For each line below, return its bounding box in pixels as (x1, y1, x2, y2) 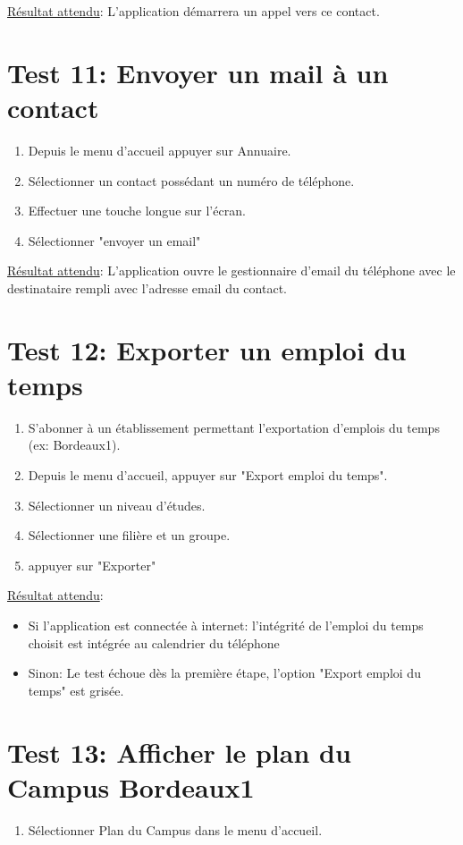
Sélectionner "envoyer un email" (28, 231, 201, 249)
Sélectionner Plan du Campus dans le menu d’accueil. (28, 820, 323, 839)
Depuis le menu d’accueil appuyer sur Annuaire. (28, 140, 291, 159)
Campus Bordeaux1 (7, 768, 255, 805)
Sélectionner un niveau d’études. (28, 495, 206, 514)
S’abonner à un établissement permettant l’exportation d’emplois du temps (28, 418, 440, 436)
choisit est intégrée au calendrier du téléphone (28, 633, 280, 652)
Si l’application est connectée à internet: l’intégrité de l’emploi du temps (28, 615, 424, 634)
